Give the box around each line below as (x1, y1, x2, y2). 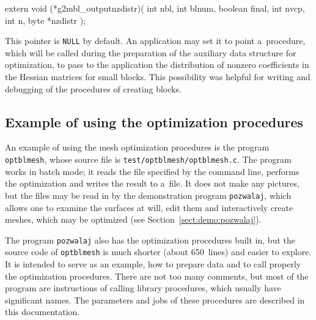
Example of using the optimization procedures (5, 112, 304, 131)
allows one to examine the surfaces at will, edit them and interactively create (5, 201, 293, 214)
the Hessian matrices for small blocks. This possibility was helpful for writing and (5, 70, 310, 83)
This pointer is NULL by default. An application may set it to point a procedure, (5, 34, 306, 47)
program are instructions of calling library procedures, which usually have (5, 281, 281, 294)
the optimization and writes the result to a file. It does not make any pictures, (5, 177, 299, 190)
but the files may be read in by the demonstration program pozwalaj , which (5, 188, 292, 201)
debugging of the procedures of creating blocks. (5, 82, 182, 95)
